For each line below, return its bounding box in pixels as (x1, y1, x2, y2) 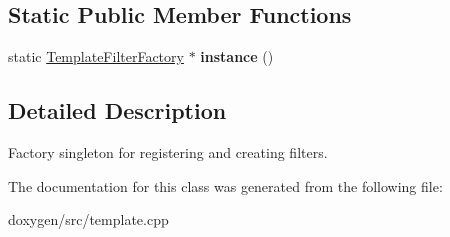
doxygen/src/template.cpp (8, 209, 169, 230)
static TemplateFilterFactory (8, 46, 184, 67)
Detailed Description (8, 95, 227, 126)
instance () (200, 46, 274, 67)
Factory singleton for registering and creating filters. (8, 142, 328, 162)
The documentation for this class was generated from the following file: (8, 175, 443, 196)
